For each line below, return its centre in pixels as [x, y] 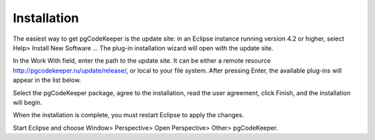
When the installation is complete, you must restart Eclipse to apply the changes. [128, 115]
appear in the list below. [47, 80]
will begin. [27, 102]
